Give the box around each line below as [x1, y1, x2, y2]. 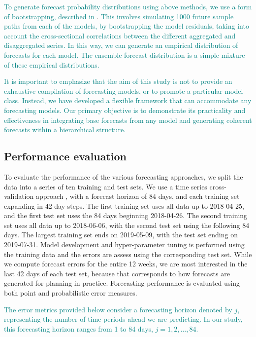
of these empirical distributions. [4, 59, 99, 70]
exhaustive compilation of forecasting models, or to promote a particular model [4, 85, 243, 96]
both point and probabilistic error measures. [4, 288, 137, 298]
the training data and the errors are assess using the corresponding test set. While [4, 249, 252, 259]
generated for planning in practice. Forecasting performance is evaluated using [4, 278, 240, 288]
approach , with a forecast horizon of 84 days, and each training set [35, 191, 240, 201]
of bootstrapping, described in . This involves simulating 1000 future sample [4, 11, 234, 21]
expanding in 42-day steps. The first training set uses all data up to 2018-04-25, [4, 200, 244, 211]
